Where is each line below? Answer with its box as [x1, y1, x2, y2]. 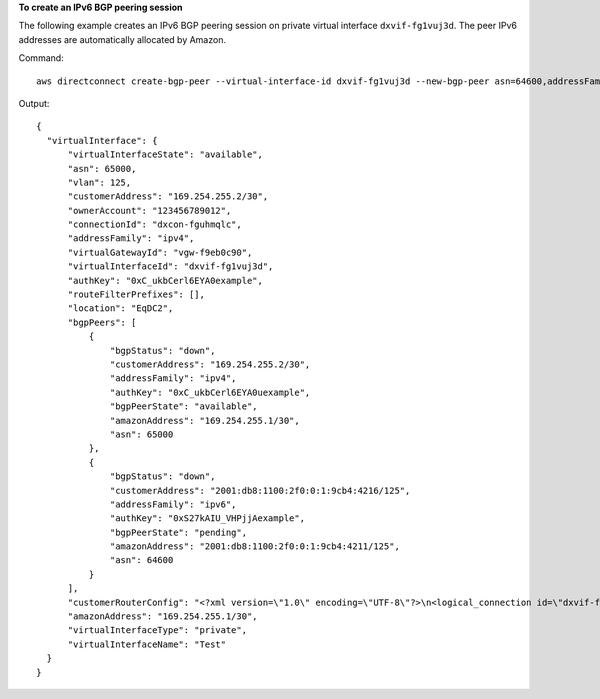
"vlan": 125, [67, 176, 132, 188]
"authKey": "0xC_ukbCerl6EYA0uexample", [110, 386, 311, 398]
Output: [18, 97, 50, 109]
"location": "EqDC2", [67, 303, 174, 314]
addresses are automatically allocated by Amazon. [18, 33, 227, 45]
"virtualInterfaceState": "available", [67, 149, 264, 160]
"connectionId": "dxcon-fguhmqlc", [67, 219, 242, 230]
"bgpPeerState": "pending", [110, 526, 248, 538]
